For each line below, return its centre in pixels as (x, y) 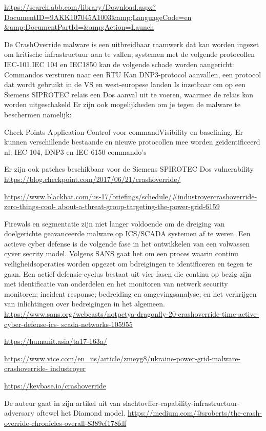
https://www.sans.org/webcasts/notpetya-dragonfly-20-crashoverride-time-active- (132, 314)
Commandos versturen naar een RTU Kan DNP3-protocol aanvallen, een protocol (133, 74)
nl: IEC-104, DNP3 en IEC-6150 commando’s (75, 151)
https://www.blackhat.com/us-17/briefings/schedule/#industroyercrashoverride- (131, 196)
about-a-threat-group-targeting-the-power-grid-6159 (139, 206)
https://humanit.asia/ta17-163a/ (56, 341)
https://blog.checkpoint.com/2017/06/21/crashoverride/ (93, 179)
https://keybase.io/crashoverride (55, 385)
